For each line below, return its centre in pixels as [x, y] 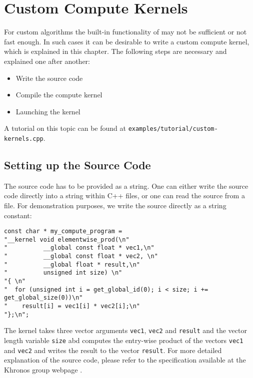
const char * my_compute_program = [63, 231]
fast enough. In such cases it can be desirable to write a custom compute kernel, [127, 41]
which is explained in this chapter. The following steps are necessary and [115, 51]
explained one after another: [47, 61]
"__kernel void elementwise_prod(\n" [67, 239]
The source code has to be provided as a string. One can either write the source [126, 186]
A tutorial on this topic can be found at [65, 128]
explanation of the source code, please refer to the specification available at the [125, 360]
